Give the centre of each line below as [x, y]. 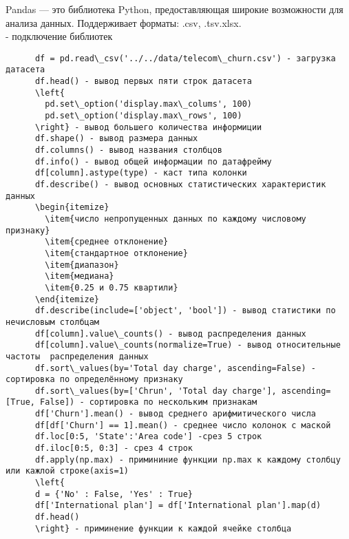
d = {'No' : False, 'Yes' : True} [114, 494]
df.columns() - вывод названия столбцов [128, 150]
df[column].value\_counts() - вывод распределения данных [170, 334]
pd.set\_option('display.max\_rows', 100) [144, 116]
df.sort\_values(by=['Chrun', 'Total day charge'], [156, 391]
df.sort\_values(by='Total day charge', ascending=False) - [176, 368]
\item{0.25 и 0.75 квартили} [112, 287]
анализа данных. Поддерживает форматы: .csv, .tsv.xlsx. [124, 22]
